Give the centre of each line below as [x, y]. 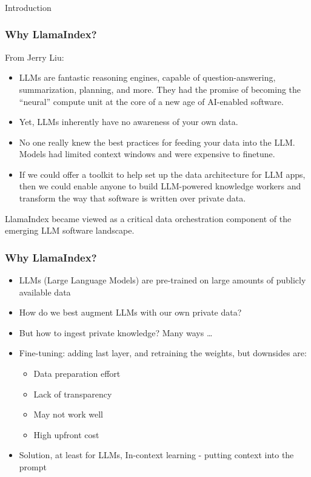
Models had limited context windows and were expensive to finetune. [147, 154]
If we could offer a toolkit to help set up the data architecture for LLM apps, [162, 174]
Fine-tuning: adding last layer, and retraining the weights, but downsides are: [163, 353]
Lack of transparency [73, 394]
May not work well [68, 414]
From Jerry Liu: [35, 57]
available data [45, 292]
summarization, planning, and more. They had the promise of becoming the [160, 89]
